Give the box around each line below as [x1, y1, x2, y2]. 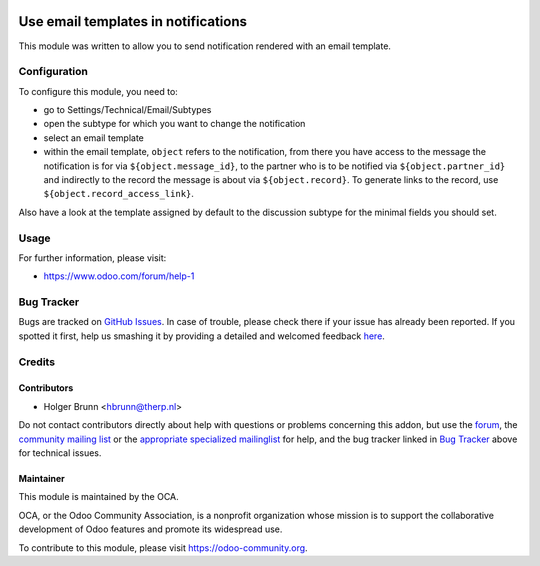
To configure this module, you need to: [18, 85, 179, 97]
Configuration [18, 65, 89, 79]
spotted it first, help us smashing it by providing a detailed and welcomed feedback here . [18, 330, 385, 342]
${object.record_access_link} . [43, 188, 195, 200]
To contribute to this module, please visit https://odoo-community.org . [18, 541, 309, 554]
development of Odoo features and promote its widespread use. [18, 523, 283, 535]
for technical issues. [18, 446, 102, 459]
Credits [18, 355, 55, 369]
